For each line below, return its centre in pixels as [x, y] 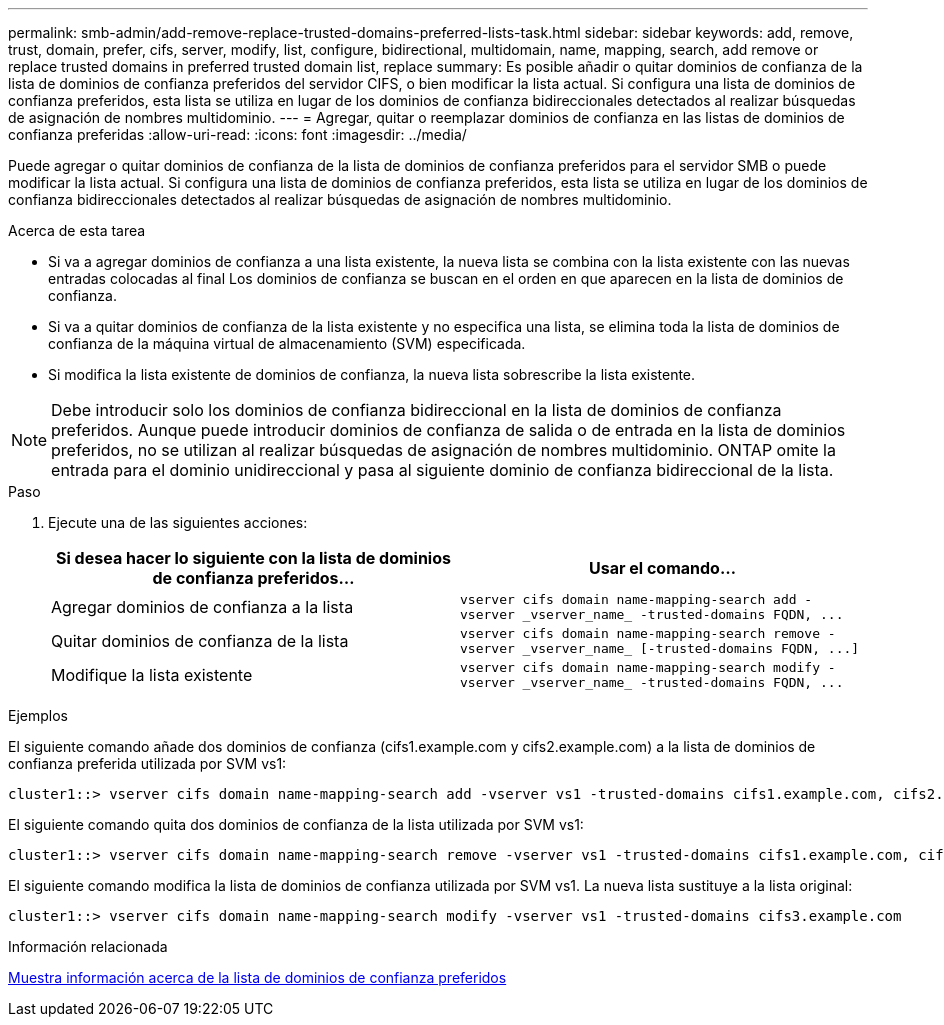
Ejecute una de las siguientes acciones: [178, 522]
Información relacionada [88, 946]
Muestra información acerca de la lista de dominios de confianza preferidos [257, 977]
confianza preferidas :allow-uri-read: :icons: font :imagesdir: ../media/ [237, 134]
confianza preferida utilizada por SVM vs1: [147, 763]
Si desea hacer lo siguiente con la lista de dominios [253, 558]
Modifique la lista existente [152, 675]
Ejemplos [38, 715]
